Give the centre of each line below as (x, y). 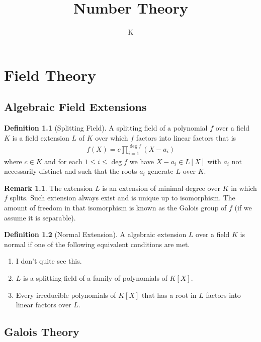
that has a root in (169, 295)
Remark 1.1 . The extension (49, 188)
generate (160, 171)
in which (244, 188)
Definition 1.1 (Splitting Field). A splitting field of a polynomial (106, 128)
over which (112, 137)
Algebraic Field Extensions (75, 107)
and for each (63, 161)
